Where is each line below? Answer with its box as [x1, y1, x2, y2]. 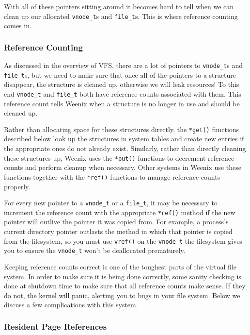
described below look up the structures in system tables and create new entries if [4, 134, 244, 144]
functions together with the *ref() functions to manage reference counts [4, 171, 220, 182]
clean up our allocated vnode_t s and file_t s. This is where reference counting [4, 11, 238, 21]
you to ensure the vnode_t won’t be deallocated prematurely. [4, 245, 186, 255]
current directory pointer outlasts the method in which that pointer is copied [4, 226, 233, 236]
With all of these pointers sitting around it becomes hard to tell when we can [4, 1, 234, 11]
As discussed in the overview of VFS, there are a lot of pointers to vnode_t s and [4, 60, 243, 70]
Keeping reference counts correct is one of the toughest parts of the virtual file [4, 261, 237, 271]
